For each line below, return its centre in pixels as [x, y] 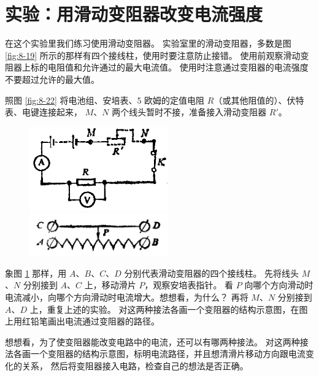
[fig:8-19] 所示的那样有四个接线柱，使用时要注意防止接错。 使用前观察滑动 [153, 55]
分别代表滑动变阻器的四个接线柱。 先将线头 [212, 273]
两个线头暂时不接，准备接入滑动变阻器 [189, 112]
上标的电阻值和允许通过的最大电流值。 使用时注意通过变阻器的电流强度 [165, 67]
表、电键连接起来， [44, 112]
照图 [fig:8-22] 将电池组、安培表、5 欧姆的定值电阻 [105, 100]
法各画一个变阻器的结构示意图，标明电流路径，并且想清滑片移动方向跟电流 [155, 354]
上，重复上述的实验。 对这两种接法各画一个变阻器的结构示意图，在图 [169, 309]
